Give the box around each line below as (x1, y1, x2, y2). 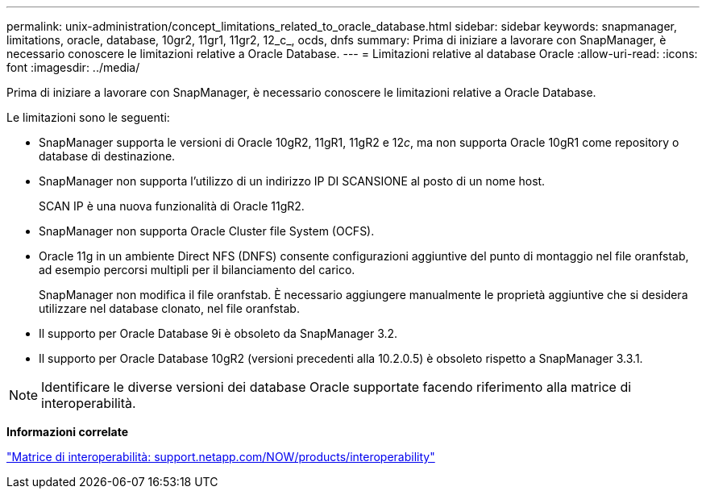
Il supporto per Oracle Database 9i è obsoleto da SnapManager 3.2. (39, 327, 398, 340)
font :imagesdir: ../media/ (6, 60, 140, 74)
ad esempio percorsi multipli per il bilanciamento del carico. (39, 263, 355, 277)
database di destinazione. (39, 149, 176, 163)
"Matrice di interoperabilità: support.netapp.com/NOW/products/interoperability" (6, 450, 435, 464)
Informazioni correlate (6, 425, 129, 439)
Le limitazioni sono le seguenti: (6, 110, 170, 124)
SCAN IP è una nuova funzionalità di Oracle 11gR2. (39, 199, 305, 213)
